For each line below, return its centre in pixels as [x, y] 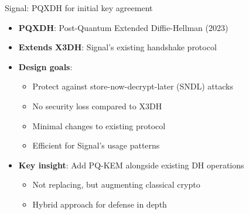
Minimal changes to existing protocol [99, 125]
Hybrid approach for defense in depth [100, 204]
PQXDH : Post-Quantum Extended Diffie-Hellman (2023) [123, 27]
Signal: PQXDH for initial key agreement [79, 8]
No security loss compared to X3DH [97, 106]
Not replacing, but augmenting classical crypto [116, 184]
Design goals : [45, 66]
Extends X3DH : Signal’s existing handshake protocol [117, 47]
